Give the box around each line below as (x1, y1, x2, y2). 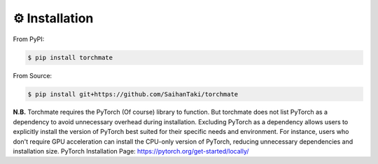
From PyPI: (13, 35, 45, 43)
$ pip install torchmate (27, 53, 113, 61)
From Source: (13, 71, 52, 80)
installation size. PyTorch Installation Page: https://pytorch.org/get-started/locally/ (13, 147, 249, 156)
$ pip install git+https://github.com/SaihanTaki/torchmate (27, 90, 239, 98)
